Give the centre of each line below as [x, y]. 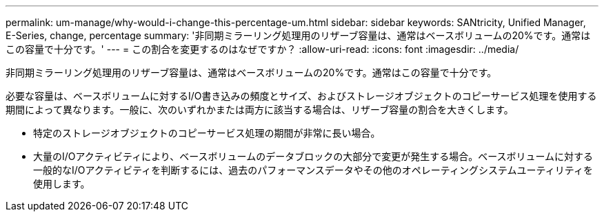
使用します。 [62, 184]
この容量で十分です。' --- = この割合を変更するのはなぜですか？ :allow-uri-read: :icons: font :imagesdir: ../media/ [262, 49]
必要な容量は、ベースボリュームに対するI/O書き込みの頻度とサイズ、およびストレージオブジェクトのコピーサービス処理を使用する [301, 96]
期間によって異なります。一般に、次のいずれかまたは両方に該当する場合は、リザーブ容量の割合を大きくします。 [260, 110]
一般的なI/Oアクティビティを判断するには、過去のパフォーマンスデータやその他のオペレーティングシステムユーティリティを [313, 170]
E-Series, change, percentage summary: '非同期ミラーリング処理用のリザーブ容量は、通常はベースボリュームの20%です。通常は [298, 35]
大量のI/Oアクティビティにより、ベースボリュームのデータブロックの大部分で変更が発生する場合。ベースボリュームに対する [313, 156]
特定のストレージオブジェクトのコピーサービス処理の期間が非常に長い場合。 [207, 133]
